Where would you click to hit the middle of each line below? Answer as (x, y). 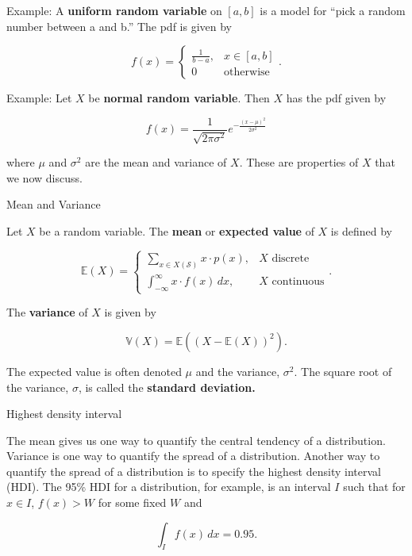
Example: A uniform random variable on (114, 10)
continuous (298, 282)
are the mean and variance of (156, 162)
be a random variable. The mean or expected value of (177, 231)
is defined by (361, 231)
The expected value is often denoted (94, 371)
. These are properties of (299, 162)
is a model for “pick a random (333, 10)
